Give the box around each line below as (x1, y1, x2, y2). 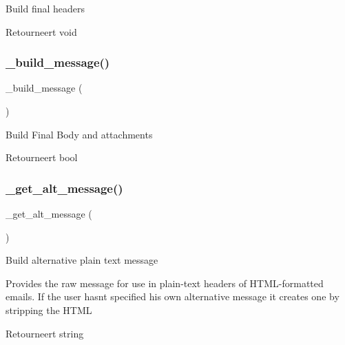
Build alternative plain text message (6, 253, 158, 267)
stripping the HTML (6, 302, 92, 317)
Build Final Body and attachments (6, 127, 153, 141)
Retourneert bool (6, 150, 78, 165)
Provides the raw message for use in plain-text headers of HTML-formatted (6, 275, 324, 290)
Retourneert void (6, 24, 77, 39)
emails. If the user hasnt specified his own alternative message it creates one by (6, 289, 339, 304)
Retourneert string (6, 326, 84, 340)
